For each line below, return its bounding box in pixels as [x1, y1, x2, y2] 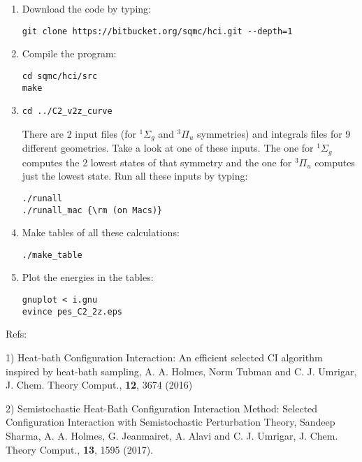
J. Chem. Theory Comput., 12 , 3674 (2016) [6, 377, 193, 392]
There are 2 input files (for [22, 126, 136, 140]
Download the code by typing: [22, 1, 151, 15]
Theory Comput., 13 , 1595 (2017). [6, 442, 153, 456]
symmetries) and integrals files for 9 [196, 126, 351, 140]
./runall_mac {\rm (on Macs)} [22, 205, 163, 215]
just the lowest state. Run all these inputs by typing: [22, 168, 248, 183]
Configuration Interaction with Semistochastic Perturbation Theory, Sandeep [6, 414, 335, 429]
